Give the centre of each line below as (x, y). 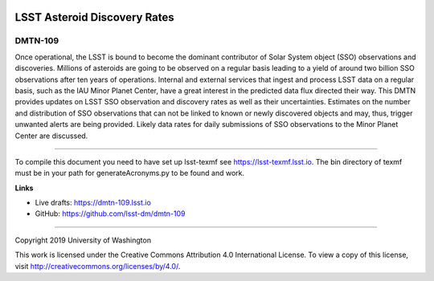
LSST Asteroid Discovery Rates (94, 17)
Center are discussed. (51, 136)
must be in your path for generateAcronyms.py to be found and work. (130, 173)
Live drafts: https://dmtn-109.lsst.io (93, 203)
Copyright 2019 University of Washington (83, 240)
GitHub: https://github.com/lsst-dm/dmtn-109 (110, 214)
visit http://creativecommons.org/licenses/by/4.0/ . (98, 266)
